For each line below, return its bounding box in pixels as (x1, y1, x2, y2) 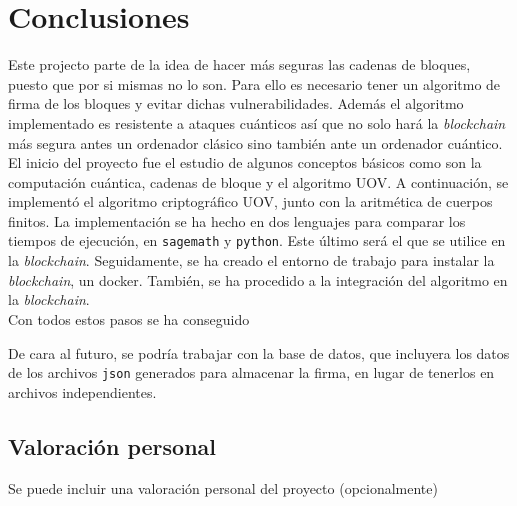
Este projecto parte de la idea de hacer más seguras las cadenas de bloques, (8, 54, 471, 75)
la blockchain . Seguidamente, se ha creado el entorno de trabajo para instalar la (8, 250, 495, 271)
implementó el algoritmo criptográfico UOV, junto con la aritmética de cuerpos (8, 191, 493, 212)
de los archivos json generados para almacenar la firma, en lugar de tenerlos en (8, 362, 495, 383)
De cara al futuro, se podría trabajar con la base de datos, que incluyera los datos (8, 342, 510, 363)
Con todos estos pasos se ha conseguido (8, 308, 250, 329)
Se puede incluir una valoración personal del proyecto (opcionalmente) (8, 477, 438, 498)
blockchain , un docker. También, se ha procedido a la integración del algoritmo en (8, 269, 508, 290)
